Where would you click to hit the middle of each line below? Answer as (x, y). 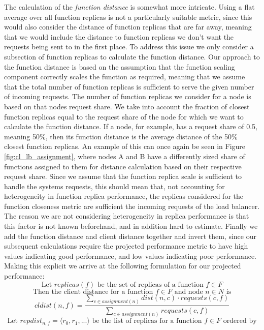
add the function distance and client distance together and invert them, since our (130, 236)
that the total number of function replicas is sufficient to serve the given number (129, 86)
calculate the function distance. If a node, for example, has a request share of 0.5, (131, 126)
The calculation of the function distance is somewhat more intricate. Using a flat (129, 7)
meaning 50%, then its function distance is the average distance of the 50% (121, 136)
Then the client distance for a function (93, 292)
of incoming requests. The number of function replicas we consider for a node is (128, 96)
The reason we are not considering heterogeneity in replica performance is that (127, 216)
